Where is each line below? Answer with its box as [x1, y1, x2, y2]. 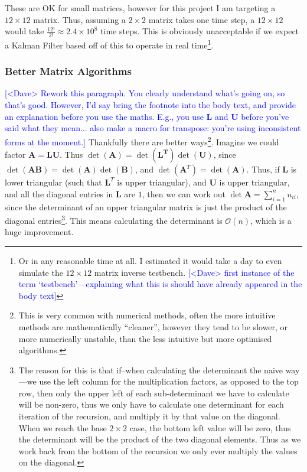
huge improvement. [5, 226, 74, 238]
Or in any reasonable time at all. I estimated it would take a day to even [18, 254, 282, 266]
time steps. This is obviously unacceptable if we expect [100, 25, 299, 37]
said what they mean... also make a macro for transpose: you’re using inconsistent [5, 122, 301, 134]
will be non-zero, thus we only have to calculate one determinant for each [18, 398, 284, 411]
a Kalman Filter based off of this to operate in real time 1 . [5, 37, 214, 51]
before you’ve [241, 110, 289, 122]
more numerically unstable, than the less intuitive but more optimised [18, 332, 272, 344]
